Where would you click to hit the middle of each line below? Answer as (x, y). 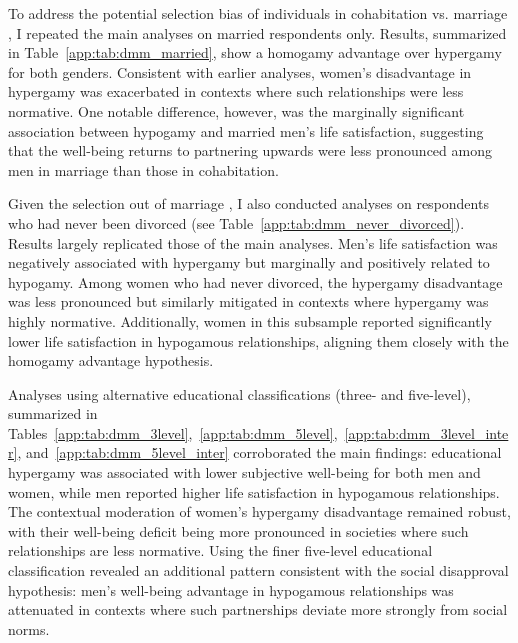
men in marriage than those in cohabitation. (143, 169)
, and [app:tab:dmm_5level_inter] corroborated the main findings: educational (259, 452)
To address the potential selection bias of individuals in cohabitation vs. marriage (258, 13)
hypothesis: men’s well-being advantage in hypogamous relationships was (231, 589)
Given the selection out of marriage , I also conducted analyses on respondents (248, 203)
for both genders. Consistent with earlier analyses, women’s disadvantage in (240, 71)
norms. (29, 628)
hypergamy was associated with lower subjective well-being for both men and (244, 472)
